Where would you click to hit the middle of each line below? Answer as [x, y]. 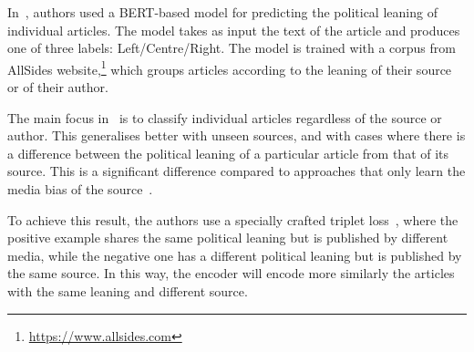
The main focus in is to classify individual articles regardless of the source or [225, 117]
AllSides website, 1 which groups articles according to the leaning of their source [230, 67]
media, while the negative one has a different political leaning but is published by [235, 255]
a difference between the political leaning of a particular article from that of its [228, 153]
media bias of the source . [80, 189]
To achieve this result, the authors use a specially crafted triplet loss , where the [233, 219]
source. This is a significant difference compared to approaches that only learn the [237, 171]
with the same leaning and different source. [128, 290]
